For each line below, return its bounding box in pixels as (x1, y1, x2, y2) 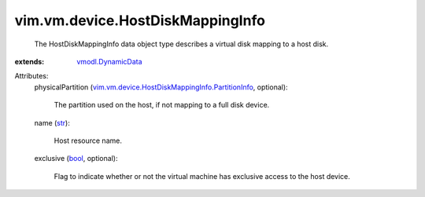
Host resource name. (54, 136, 122, 145)
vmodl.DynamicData (76, 57, 142, 66)
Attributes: (14, 71, 49, 81)
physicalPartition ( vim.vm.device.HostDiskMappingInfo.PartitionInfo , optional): (34, 82, 288, 92)
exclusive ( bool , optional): (34, 154, 118, 163)
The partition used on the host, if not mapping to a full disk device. (54, 100, 270, 110)
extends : (14, 57, 45, 66)
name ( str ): (34, 118, 70, 127)
